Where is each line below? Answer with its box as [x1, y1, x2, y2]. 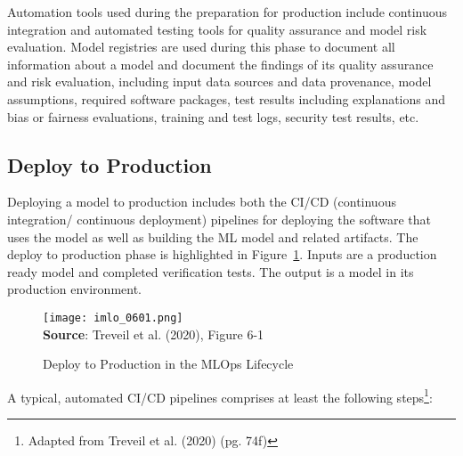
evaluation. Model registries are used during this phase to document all [7, 37, 395, 56]
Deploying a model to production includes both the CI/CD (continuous [7, 192, 396, 211]
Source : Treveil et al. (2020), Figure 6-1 [43, 324, 264, 343]
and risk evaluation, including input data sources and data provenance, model [7, 72, 432, 91]
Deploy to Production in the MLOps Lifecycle [43, 354, 294, 373]
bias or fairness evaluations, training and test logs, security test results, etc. [7, 107, 419, 126]
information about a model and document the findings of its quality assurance [7, 54, 434, 73]
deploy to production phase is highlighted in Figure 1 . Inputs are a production [7, 245, 437, 264]
